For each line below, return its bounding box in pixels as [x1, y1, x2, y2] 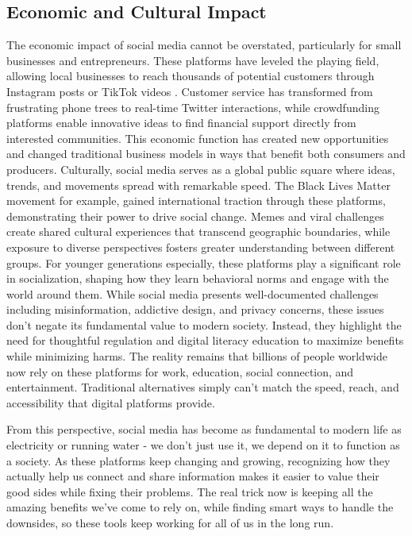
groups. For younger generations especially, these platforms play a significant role [6, 254, 401, 271]
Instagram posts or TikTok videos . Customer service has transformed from [6, 83, 373, 99]
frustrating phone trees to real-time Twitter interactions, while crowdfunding [6, 98, 379, 115]
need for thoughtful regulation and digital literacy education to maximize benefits [6, 332, 404, 349]
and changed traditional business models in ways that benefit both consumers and [6, 145, 406, 162]
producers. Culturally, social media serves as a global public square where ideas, [6, 160, 395, 177]
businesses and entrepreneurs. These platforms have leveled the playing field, [6, 52, 379, 68]
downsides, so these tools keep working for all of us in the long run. [6, 515, 334, 531]
